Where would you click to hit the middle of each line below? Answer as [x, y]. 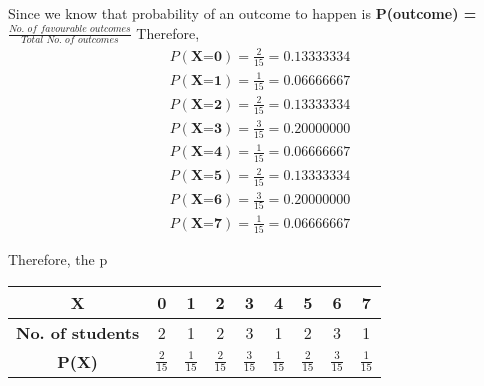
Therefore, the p [58, 259]
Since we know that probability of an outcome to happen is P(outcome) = [242, 13]
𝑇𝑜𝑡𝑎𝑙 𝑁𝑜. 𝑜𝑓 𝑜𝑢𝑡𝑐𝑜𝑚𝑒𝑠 [70, 40]
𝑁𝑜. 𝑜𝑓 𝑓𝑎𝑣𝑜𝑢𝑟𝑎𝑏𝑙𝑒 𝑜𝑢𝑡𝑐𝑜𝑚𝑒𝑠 [70, 29]
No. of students [78, 332]
